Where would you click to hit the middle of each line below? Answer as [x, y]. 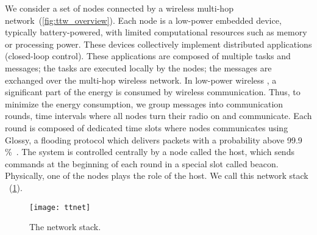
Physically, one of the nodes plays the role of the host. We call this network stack [157, 175]
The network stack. [65, 227]
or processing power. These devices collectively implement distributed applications [158, 44]
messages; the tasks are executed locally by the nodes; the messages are [138, 67]
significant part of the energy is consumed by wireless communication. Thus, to [153, 92]
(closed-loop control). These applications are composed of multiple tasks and [148, 56]
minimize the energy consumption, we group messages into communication [144, 103]
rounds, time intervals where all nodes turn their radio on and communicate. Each [158, 116]
